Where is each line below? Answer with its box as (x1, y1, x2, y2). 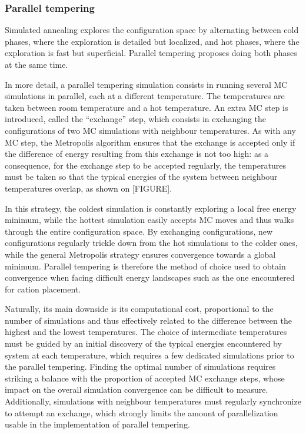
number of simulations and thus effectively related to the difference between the (5, 314, 292, 326)
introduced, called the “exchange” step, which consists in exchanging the (5, 113, 267, 125)
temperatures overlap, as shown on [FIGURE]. (5, 182, 172, 194)
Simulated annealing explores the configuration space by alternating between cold (5, 24, 299, 36)
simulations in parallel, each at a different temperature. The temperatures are (5, 90, 285, 102)
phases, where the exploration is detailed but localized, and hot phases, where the (5, 35, 300, 47)
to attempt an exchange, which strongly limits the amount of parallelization (5, 406, 278, 419)
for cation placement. (5, 282, 81, 295)
